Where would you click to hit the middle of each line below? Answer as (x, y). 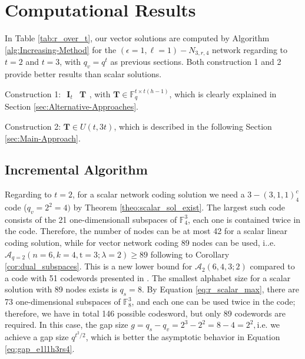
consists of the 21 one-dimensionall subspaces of (91, 219)
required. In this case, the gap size (67, 325)
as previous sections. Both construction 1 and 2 (196, 62)
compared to (272, 266)
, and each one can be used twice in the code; (213, 302)
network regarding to (250, 49)
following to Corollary (190, 254)
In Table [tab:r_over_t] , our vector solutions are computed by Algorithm (137, 38)
